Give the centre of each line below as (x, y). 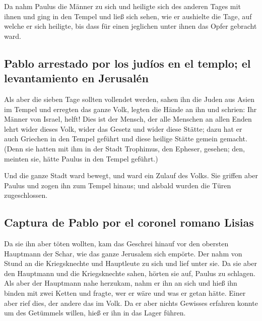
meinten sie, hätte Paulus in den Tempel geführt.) (81, 158)
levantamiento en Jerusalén (76, 78)
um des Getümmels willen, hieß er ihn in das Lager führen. (95, 313)
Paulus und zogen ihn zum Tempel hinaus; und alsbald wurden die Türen (118, 185)
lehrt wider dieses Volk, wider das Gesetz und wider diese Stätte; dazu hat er (123, 128)
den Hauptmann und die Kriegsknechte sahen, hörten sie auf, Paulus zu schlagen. (130, 273)
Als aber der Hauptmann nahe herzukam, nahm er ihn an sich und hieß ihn (121, 283)
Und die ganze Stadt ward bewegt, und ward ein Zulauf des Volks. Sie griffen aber (131, 175)
